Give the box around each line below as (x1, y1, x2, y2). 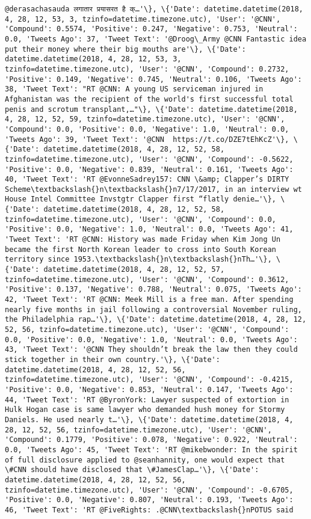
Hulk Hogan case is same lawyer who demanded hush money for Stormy (5, 405, 285, 414)
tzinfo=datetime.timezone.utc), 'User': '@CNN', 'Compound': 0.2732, (5, 64, 289, 73)
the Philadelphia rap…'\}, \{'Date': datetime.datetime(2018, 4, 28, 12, (5, 315, 307, 324)
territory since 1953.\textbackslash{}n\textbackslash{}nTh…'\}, (5, 255, 272, 264)
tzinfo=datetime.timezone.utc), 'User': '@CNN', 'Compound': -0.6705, (5, 485, 294, 494)
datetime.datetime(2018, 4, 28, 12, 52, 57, (43, 265, 225, 274)
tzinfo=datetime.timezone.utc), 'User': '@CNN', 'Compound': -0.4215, (5, 375, 294, 384)
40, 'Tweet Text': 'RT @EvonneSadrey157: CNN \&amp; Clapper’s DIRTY (5, 175, 289, 184)
